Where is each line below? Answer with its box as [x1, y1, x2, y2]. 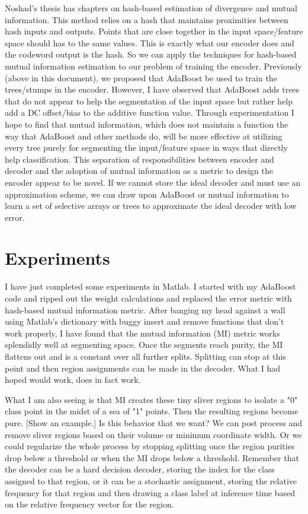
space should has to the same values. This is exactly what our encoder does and [5, 36, 294, 49]
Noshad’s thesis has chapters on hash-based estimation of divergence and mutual [5, 2, 297, 14]
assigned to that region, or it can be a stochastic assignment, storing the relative [5, 474, 297, 487]
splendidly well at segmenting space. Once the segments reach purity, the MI [5, 338, 283, 351]
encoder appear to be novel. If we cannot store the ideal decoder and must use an [5, 176, 301, 188]
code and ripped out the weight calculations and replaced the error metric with [5, 292, 292, 304]
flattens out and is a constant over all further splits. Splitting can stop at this [5, 350, 286, 362]
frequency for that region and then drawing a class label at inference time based [5, 486, 296, 499]
